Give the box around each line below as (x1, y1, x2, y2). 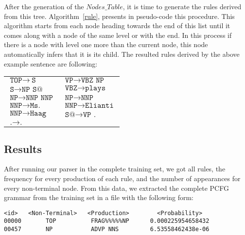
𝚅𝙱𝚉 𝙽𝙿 (81, 76, 104, 84)
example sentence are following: (4, 58, 98, 68)
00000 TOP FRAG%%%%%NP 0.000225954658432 (4, 218, 210, 225)
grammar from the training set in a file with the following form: (4, 192, 193, 202)
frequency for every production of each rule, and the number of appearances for (4, 173, 241, 183)
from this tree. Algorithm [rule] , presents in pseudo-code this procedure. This (4, 11, 235, 21)
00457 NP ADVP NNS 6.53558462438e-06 (4, 226, 210, 233)
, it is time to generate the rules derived (122, 1, 242, 11)
